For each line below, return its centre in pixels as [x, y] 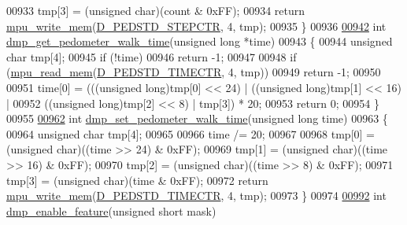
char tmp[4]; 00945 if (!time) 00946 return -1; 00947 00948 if [152, 56]
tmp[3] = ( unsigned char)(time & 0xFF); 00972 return [137, 180]
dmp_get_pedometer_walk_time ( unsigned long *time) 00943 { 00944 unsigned [200, 41]
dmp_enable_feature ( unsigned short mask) [111, 210]
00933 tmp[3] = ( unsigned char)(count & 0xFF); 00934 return [156, 10]
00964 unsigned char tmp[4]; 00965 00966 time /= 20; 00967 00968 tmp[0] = [191, 133]
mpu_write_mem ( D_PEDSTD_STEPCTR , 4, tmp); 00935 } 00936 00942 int [196, 26]
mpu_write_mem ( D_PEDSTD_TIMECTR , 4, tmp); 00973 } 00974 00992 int [196, 195]
